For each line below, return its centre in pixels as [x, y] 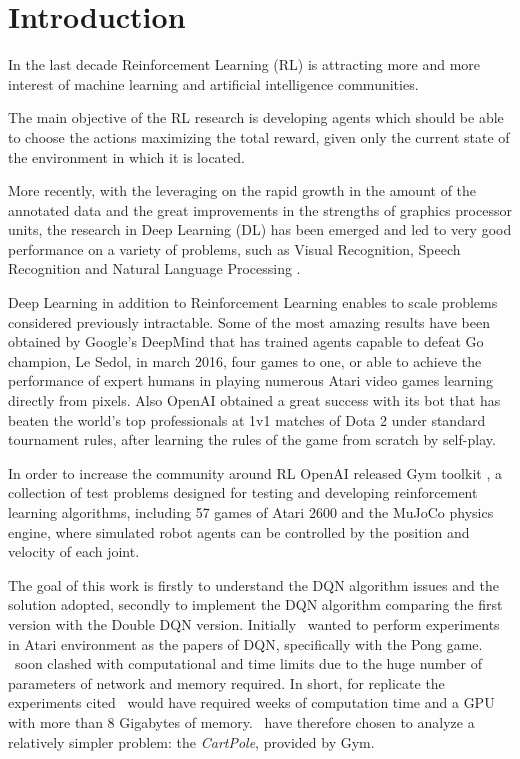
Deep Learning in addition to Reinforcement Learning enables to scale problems [253, 302]
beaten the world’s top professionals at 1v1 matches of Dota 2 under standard [247, 419]
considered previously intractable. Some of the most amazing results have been [249, 321]
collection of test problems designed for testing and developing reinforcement [243, 492]
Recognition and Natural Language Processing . [154, 268]
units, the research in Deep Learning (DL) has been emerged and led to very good [260, 229]
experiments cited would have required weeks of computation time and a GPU [251, 702]
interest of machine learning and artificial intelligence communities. [213, 83]
